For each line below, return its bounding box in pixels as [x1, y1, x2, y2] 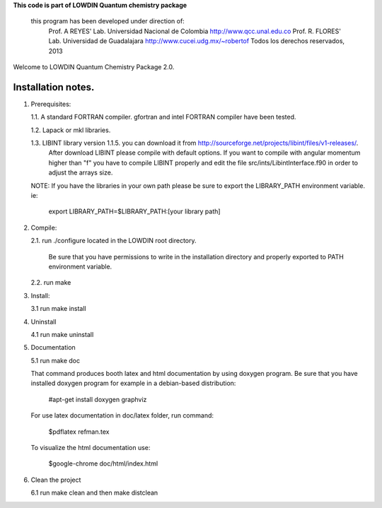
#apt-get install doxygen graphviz [48, 395, 147, 403]
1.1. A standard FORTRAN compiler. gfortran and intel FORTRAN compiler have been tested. [30, 113, 296, 122]
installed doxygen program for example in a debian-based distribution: [30, 379, 236, 388]
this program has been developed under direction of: [30, 17, 185, 25]
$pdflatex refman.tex [48, 427, 110, 436]
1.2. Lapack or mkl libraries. [30, 126, 111, 134]
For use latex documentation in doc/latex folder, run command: [30, 411, 214, 420]
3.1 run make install [30, 305, 86, 313]
